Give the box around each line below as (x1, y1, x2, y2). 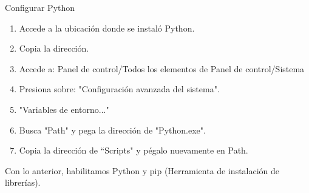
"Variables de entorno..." (19, 103, 109, 115)
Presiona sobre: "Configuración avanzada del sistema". (19, 83, 220, 95)
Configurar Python (5, 1, 75, 13)
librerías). (5, 176, 41, 189)
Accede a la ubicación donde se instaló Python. (19, 21, 195, 34)
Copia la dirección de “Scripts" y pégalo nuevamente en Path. (19, 144, 248, 157)
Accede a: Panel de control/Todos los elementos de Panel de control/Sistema (19, 62, 305, 75)
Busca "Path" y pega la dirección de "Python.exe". (19, 123, 206, 136)
